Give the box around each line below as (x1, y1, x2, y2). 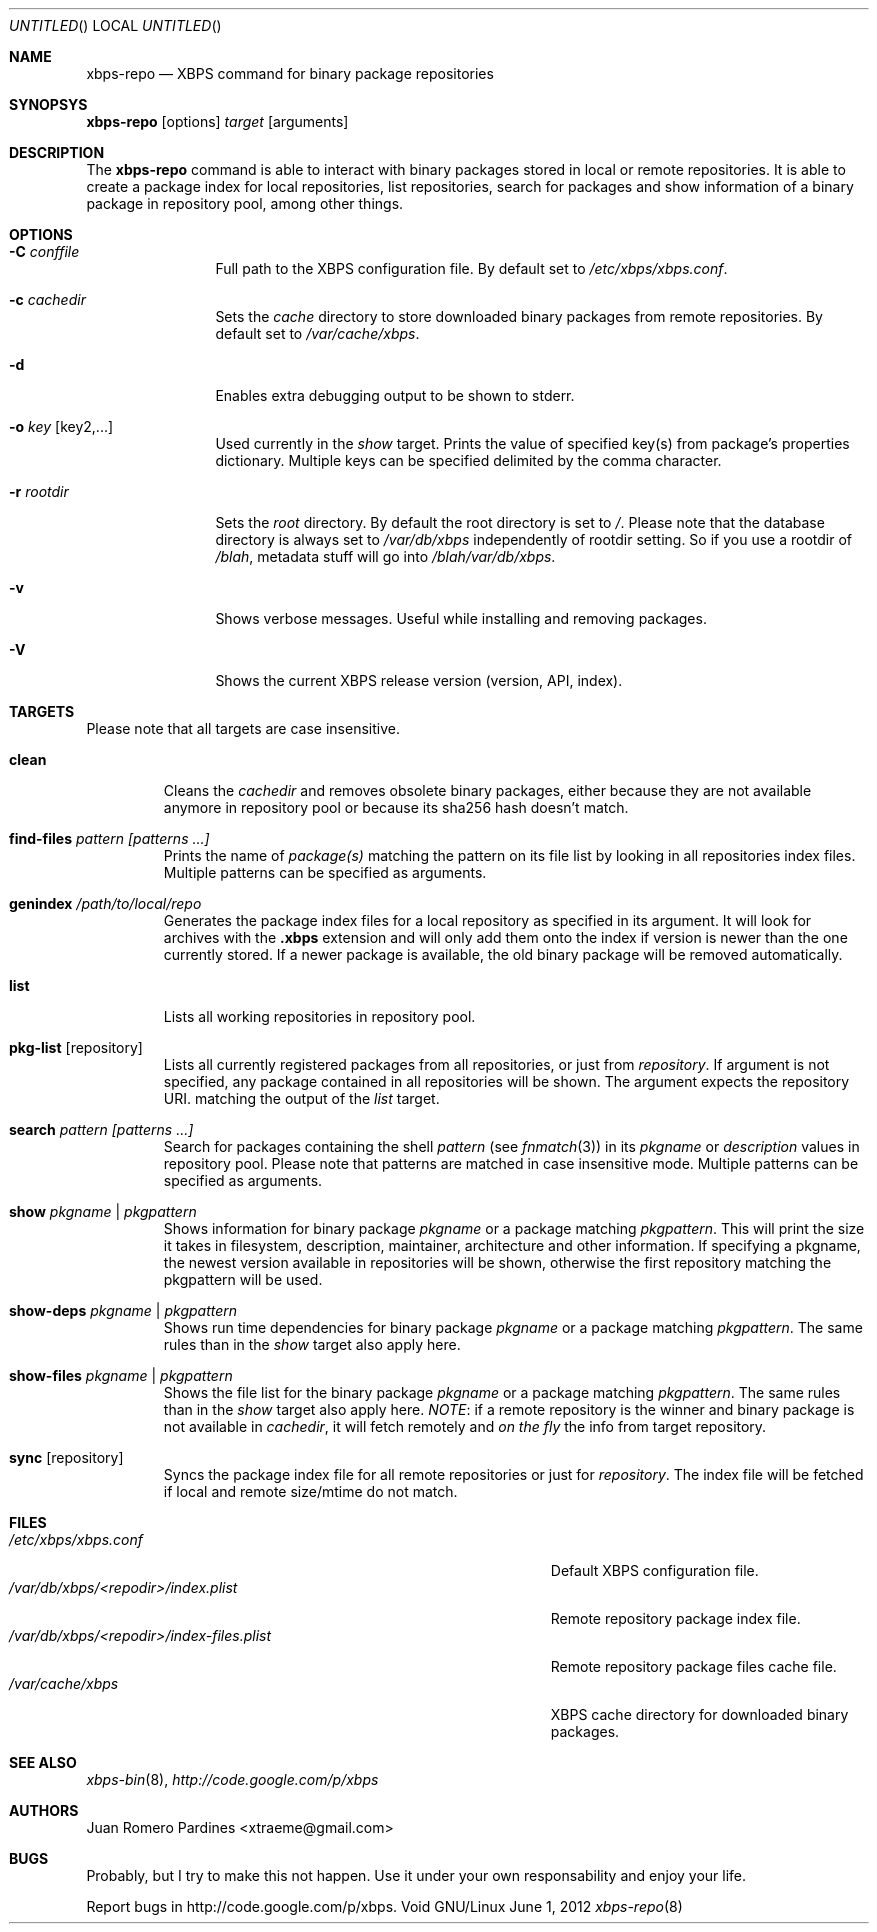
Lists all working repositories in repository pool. (163, 1008, 476, 1025)
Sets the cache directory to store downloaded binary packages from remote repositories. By (215, 308, 823, 325)
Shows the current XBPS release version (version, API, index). (215, 672, 623, 689)
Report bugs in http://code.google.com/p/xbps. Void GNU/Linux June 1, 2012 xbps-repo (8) (86, 1898, 683, 1915)
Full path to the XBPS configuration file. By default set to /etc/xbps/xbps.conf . (215, 260, 728, 277)
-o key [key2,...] (9, 418, 114, 435)
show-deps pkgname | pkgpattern (9, 1302, 238, 1319)
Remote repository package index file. (550, 1610, 801, 1627)
